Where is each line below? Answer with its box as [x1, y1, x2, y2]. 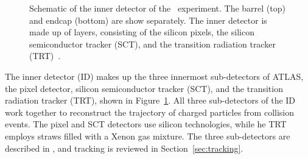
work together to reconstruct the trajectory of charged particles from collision [5, 105, 295, 118]
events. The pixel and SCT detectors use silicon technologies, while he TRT [5, 118, 287, 130]
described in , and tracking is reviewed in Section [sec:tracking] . [5, 141, 243, 154]
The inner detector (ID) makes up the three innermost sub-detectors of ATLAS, [5, 69, 304, 82]
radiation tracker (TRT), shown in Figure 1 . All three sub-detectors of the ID [5, 94, 296, 107]
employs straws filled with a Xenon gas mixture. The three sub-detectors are [5, 129, 290, 142]
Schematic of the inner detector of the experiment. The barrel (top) [29, 2, 285, 14]
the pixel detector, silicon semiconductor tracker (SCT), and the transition [5, 82, 283, 94]
